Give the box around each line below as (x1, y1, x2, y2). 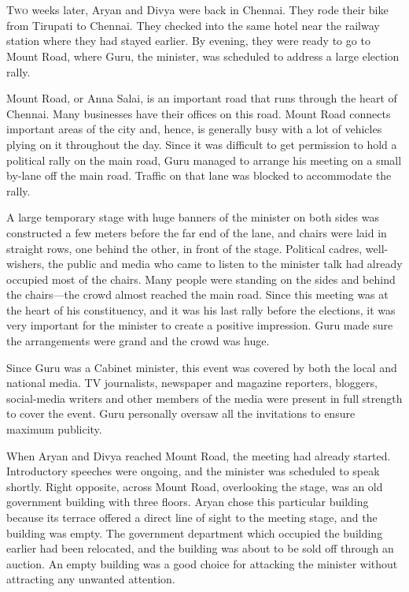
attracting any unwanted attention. (6, 571, 175, 587)
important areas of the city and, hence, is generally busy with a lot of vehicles (6, 121, 382, 137)
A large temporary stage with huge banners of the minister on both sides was (6, 209, 379, 225)
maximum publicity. (6, 421, 102, 437)
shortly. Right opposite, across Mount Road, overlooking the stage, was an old (6, 478, 383, 494)
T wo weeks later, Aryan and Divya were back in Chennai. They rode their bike (6, 2, 389, 18)
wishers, (6, 255, 45, 272)
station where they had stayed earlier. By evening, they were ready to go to (6, 32, 370, 49)
